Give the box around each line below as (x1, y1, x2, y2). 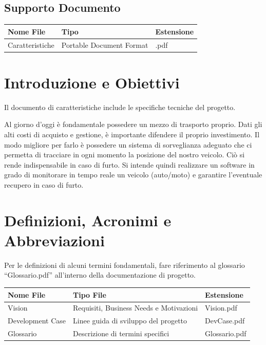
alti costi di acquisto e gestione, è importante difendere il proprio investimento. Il (4, 129, 260, 139)
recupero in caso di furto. (4, 179, 84, 190)
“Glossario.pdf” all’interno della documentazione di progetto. (4, 269, 196, 280)
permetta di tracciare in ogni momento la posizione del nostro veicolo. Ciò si (4, 149, 245, 160)
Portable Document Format (61, 39, 148, 50)
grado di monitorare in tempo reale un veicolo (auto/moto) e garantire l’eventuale (4, 169, 262, 180)
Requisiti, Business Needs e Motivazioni (73, 302, 198, 313)
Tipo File (73, 289, 106, 300)
